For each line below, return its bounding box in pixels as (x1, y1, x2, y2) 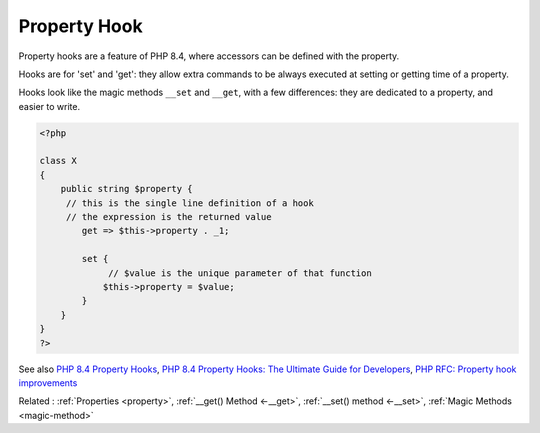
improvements (18, 376, 78, 389)
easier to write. (18, 100, 80, 112)
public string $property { (60, 183, 194, 195)
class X (39, 155, 77, 167)
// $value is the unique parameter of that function (108, 267, 372, 279)
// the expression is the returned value (65, 211, 272, 223)
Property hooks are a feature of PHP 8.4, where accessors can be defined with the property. (18, 50, 400, 62)
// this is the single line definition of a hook (65, 197, 314, 209)
